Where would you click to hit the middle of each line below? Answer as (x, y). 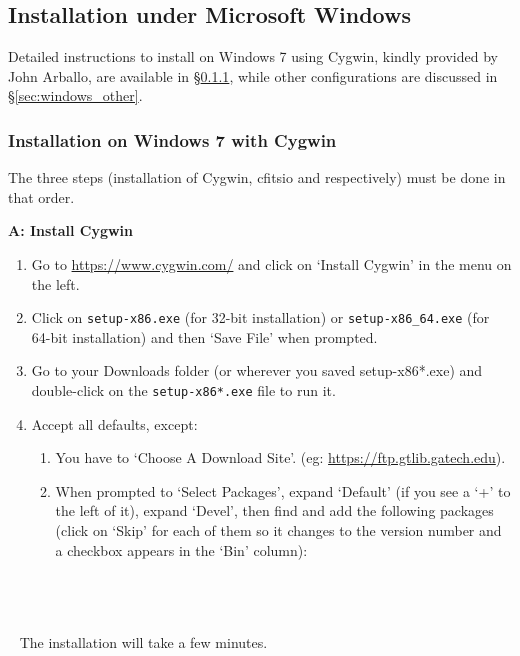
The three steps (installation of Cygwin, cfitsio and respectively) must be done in (257, 177)
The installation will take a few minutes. (143, 642)
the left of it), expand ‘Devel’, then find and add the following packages (274, 510)
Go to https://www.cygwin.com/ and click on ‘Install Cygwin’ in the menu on (271, 263)
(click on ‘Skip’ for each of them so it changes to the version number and (278, 530)
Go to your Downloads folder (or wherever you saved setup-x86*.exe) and (257, 370)
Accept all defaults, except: (114, 423)
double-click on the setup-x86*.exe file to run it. (183, 390)
